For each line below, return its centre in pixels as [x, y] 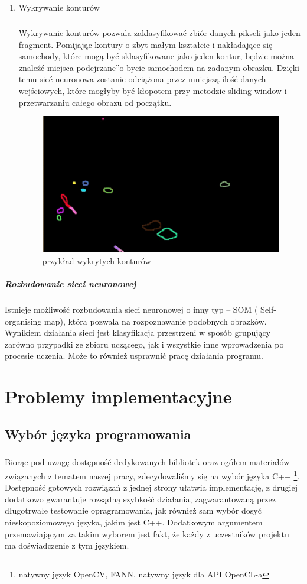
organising [23, 321]
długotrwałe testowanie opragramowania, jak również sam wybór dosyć [133, 510]
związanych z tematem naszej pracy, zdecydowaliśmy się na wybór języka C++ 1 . [152, 475]
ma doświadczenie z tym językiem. [67, 545]
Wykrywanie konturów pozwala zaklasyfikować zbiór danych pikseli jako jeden [159, 32]
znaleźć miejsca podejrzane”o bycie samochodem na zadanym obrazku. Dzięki [159, 67]
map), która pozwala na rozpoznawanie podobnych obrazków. [156, 321]
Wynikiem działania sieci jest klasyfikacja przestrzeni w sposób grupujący [138, 332]
